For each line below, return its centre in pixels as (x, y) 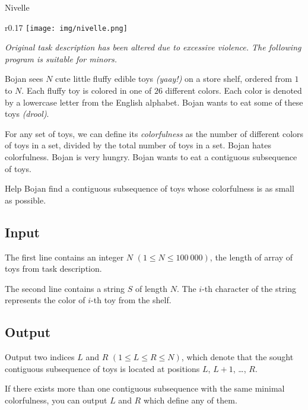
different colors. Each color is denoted (234, 90)
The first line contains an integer (64, 257)
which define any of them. (190, 400)
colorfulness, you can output (56, 400)
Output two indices (40, 357)
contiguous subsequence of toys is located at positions (102, 368)
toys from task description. (53, 268)
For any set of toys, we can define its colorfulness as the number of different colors (154, 133)
